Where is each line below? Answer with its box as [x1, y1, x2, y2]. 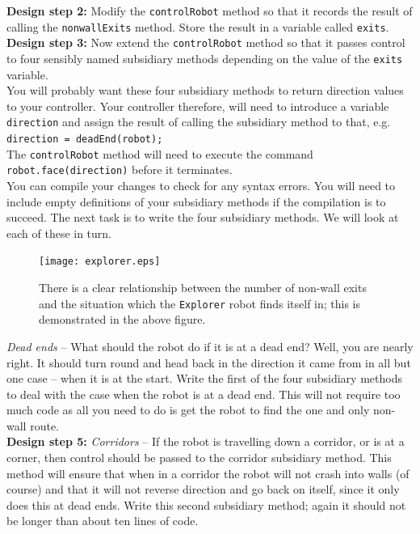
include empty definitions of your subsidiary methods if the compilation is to [6, 193, 386, 210]
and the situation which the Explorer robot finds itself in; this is [39, 295, 361, 311]
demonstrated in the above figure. [39, 311, 206, 328]
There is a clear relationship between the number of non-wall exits [39, 279, 367, 296]
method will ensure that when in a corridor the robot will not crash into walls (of [6, 464, 409, 481]
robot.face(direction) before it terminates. [6, 161, 233, 178]
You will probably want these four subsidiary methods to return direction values [6, 82, 404, 99]
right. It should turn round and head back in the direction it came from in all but [6, 354, 411, 371]
